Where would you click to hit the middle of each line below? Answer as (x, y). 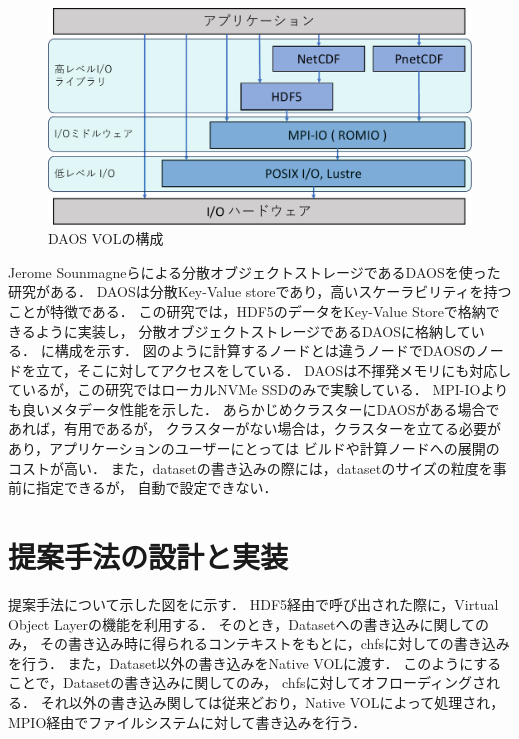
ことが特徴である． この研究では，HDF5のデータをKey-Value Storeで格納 (247, 310)
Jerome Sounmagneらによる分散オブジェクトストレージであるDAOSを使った (254, 271)
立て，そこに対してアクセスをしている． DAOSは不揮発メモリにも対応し (273, 369)
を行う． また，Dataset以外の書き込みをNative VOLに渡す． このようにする (255, 662)
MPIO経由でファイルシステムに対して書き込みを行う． (187, 721)
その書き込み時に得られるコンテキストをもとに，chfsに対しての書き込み (275, 643)
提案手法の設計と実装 (148, 556)
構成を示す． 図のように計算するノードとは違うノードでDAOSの (265, 350)
